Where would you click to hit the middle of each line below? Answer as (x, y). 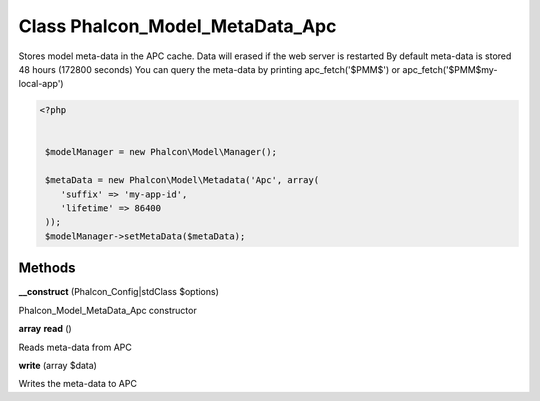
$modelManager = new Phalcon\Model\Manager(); (161, 152)
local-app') (41, 84)
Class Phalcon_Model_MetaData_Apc (177, 26)
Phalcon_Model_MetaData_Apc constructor (107, 310)
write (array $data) (57, 365)
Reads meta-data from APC (75, 347)
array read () (45, 329)
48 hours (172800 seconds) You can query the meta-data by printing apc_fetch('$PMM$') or (209, 69)
